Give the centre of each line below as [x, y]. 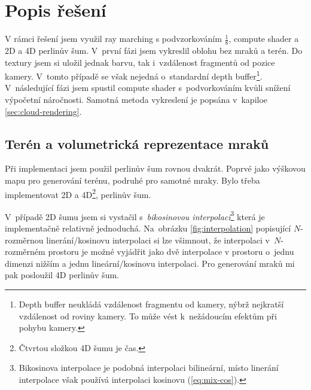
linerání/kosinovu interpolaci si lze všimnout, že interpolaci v [158, 240]
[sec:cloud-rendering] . [43, 111]
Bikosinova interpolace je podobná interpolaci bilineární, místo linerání [149, 368]
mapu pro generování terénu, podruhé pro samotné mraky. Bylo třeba [132, 180]
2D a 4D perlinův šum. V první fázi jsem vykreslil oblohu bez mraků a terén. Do [154, 50]
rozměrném [25, 252]
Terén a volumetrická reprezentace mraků [137, 143]
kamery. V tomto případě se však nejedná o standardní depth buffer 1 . [134, 75]
